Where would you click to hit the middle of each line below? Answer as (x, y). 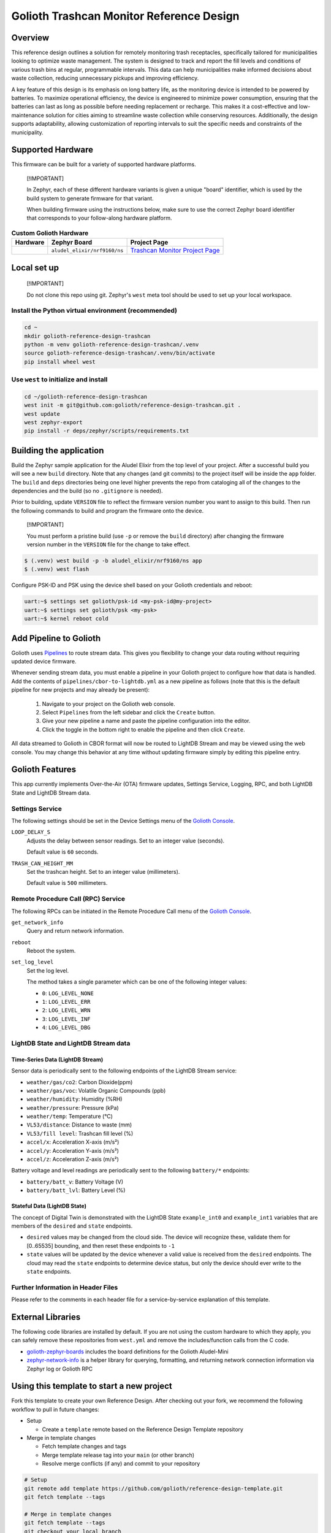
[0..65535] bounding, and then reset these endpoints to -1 (101, 1245)
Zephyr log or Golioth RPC (60, 1369)
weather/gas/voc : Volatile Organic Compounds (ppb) (96, 1090)
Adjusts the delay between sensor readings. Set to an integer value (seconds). (126, 841)
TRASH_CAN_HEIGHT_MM (42, 863)
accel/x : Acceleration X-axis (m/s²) (73, 1142)
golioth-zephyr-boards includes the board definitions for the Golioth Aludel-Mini (128, 1351)
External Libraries (46, 1317)
